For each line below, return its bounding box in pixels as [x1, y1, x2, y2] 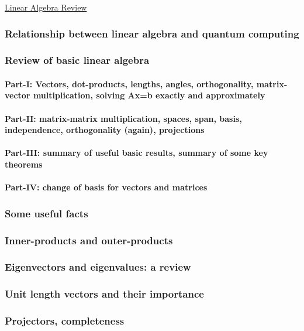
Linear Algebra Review [5, 1, 87, 13]
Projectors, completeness [5, 313, 125, 328]
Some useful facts [5, 206, 88, 220]
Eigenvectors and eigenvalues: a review [5, 260, 191, 274]
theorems [5, 158, 43, 170]
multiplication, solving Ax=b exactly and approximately [33, 89, 265, 101]
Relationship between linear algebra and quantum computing [5, 26, 299, 40]
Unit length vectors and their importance [5, 286, 204, 301]
